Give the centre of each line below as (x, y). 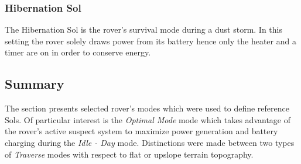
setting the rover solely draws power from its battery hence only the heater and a (150, 41)
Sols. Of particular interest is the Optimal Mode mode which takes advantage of (148, 119)
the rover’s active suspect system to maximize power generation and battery (141, 131)
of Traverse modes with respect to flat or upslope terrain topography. (129, 154)
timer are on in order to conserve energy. (78, 52)
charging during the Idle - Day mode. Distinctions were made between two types (150, 142)
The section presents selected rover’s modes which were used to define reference (147, 108)
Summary (35, 84)
